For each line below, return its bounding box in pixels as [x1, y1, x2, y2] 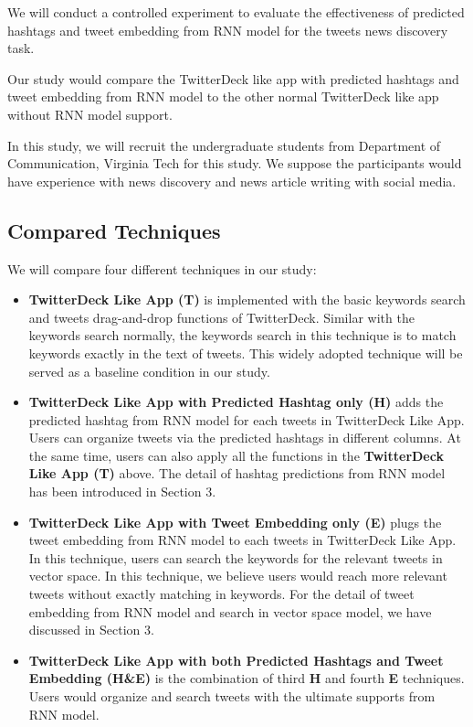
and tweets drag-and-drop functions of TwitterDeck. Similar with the [28, 307, 415, 326]
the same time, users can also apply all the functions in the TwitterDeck [28, 445, 444, 465]
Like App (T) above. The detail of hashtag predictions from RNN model [28, 464, 446, 483]
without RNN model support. [7, 104, 173, 123]
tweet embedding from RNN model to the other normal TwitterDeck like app [7, 87, 439, 106]
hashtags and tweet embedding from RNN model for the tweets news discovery [7, 20, 448, 39]
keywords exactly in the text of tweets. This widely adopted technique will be [28, 343, 463, 362]
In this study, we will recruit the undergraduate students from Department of [7, 135, 441, 155]
